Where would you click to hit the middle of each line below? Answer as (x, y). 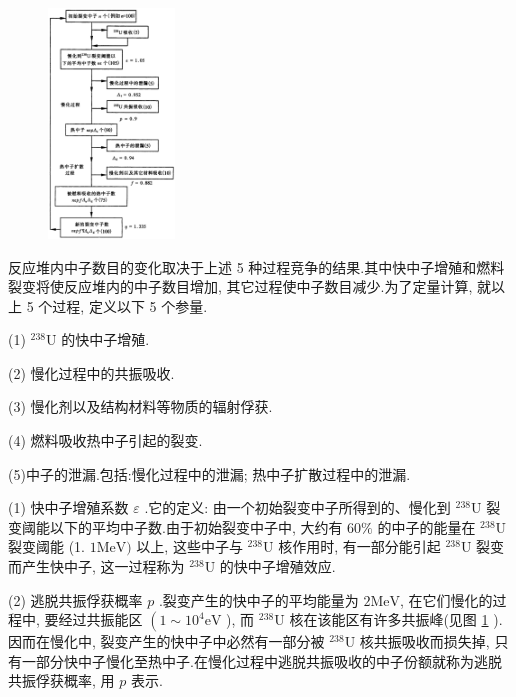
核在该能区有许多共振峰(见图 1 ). (396, 619)
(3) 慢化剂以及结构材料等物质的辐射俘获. (140, 406)
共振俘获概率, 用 (61, 680)
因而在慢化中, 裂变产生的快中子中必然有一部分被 (166, 641)
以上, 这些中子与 (189, 546)
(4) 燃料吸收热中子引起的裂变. (105, 440)
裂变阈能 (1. (46, 546)
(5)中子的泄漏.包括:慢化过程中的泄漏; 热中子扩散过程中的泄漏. (209, 473)
